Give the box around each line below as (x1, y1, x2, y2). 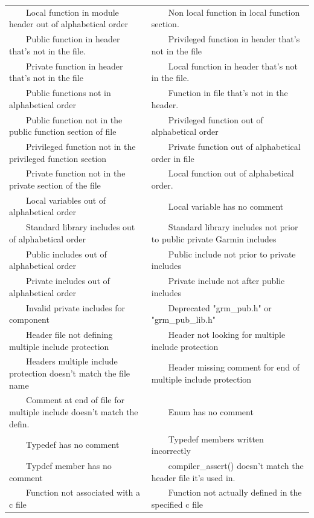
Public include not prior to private (168, 247, 296, 260)
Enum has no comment (168, 406, 254, 418)
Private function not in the (25, 167, 126, 180)
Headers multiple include (25, 355, 118, 367)
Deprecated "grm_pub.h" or (168, 301, 272, 314)
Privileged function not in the (25, 140, 136, 152)
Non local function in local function (168, 5, 300, 18)
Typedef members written (168, 432, 264, 445)
